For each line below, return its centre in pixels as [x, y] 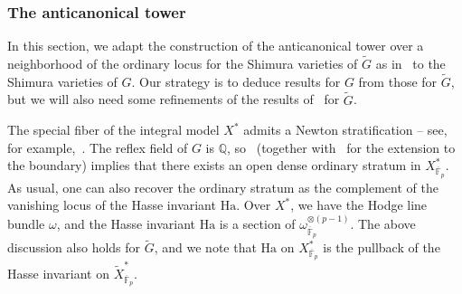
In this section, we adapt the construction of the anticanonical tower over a [216, 46]
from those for [398, 81]
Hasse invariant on [58, 274]
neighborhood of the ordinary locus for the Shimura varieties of [183, 64]
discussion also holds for [74, 247]
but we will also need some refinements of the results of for [174, 99]
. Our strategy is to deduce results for [236, 81]
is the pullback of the [382, 247]
